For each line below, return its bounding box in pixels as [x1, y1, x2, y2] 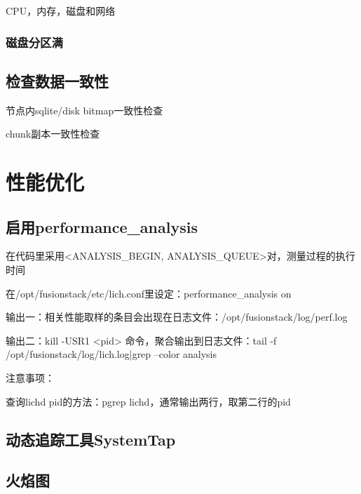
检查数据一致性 [6, 69, 109, 91]
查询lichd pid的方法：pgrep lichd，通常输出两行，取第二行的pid [6, 394, 291, 408]
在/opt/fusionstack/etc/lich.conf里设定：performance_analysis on [6, 286, 292, 300]
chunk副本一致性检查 [6, 126, 100, 141]
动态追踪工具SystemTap [6, 428, 176, 450]
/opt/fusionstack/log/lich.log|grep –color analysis [6, 347, 217, 361]
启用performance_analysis [6, 215, 198, 237]
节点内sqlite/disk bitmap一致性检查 [6, 102, 163, 117]
